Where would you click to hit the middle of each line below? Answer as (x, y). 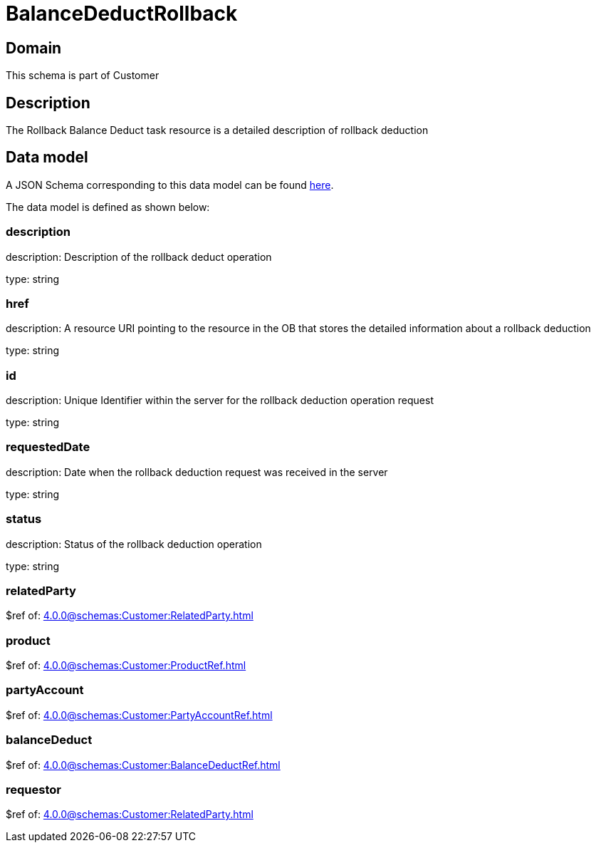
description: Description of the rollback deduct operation (139, 257)
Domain (34, 48)
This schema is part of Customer (83, 76)
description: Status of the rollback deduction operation (134, 544)
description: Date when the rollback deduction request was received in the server (197, 472)
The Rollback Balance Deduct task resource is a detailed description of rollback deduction (217, 130)
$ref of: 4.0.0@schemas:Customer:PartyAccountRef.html (139, 715)
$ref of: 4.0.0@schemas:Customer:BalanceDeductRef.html (143, 765)
